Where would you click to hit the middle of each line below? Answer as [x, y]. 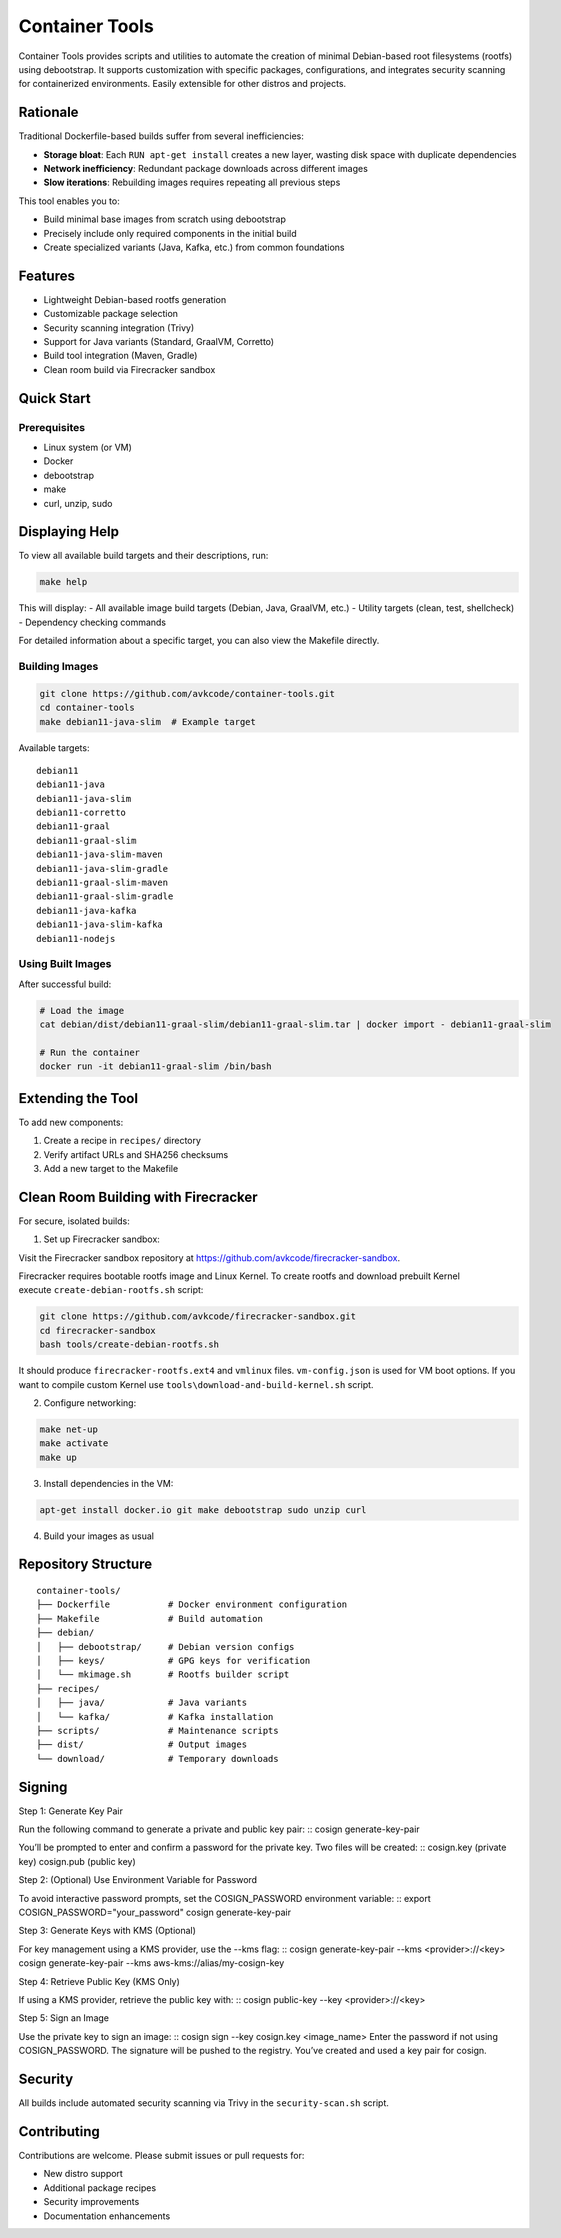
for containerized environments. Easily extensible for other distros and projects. [182, 84]
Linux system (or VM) [87, 447]
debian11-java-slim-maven [100, 854]
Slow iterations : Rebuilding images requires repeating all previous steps [192, 182]
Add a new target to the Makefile [111, 1168]
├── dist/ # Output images [142, 1744]
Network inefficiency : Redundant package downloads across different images [206, 169]
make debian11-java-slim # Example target [148, 721]
